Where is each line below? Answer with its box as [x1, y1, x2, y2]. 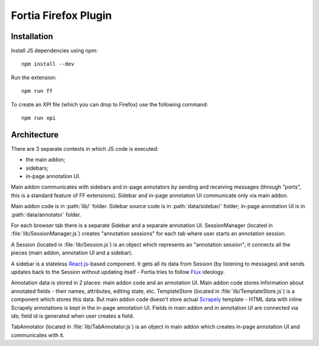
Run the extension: [11, 74, 57, 81]
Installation [11, 31, 53, 41]
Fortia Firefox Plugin [11, 9, 112, 22]
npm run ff [21, 88, 53, 95]
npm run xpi [21, 115, 56, 121]
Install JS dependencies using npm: [11, 47, 98, 54]
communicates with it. [11, 331, 65, 338]
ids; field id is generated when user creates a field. [11, 312, 134, 319]
